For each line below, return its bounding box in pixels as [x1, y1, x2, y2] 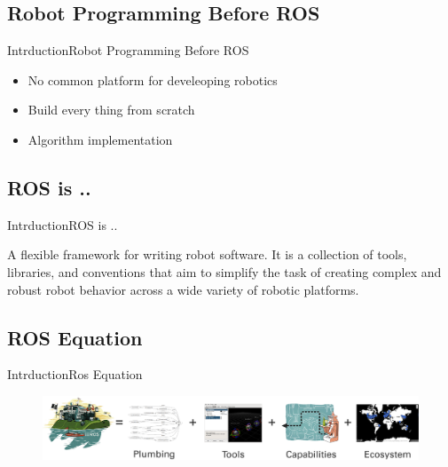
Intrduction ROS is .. [7, 215, 118, 233]
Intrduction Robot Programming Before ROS [7, 41, 249, 59]
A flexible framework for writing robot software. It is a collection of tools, [7, 245, 407, 264]
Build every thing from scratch [28, 100, 195, 119]
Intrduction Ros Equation [7, 365, 143, 384]
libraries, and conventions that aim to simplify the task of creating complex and [7, 262, 442, 281]
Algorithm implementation [28, 130, 173, 148]
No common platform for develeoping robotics [28, 70, 278, 89]
